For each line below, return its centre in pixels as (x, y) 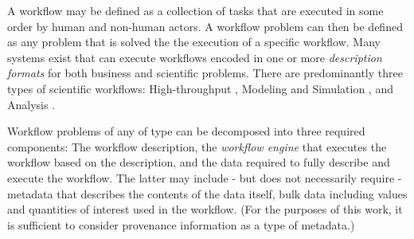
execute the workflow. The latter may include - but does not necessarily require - (205, 177)
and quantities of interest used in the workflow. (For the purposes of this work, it (205, 209)
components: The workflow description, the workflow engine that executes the (197, 146)
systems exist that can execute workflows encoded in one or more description (195, 57)
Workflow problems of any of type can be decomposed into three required (186, 131)
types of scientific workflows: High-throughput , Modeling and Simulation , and (200, 88)
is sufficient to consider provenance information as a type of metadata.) (181, 224)
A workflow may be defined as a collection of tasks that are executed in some (195, 10)
